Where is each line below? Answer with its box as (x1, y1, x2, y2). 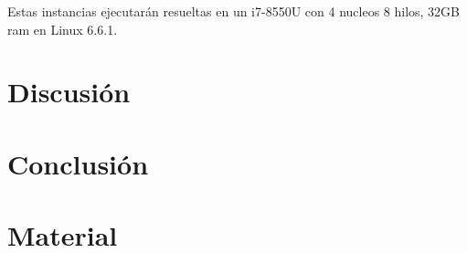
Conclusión (7, 144, 149, 182)
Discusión (7, 73, 131, 111)
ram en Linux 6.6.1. (7, 19, 118, 38)
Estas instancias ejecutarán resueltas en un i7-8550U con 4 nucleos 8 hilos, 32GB (7, 2, 461, 20)
